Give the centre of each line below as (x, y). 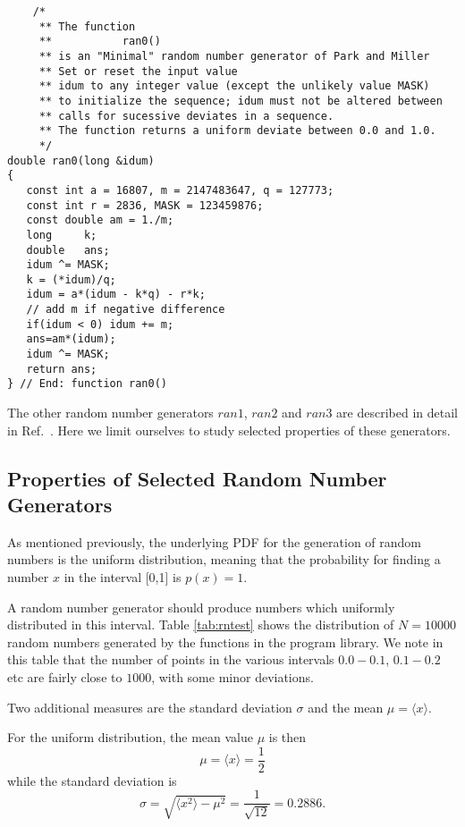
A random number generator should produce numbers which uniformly (201, 607)
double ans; (68, 250)
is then (287, 737)
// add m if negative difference (126, 310)
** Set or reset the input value (138, 71)
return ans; (62, 369)
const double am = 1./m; (100, 220)
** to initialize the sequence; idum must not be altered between (241, 101)
